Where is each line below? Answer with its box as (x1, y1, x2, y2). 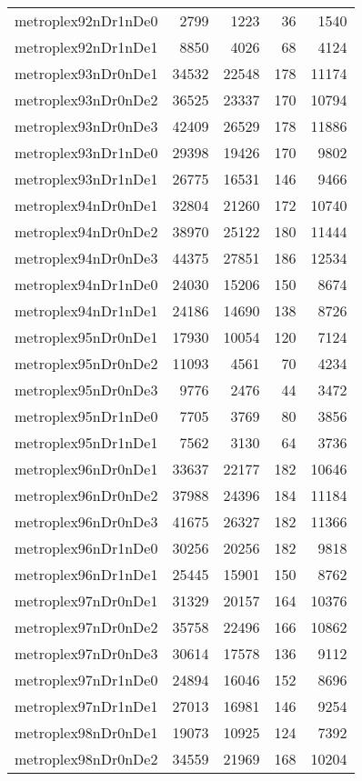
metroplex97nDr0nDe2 (15, 616, 158, 637)
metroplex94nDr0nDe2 (15, 221, 158, 242)
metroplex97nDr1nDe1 (15, 696, 158, 716)
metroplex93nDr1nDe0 (15, 142, 158, 163)
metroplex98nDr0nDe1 (15, 722, 158, 743)
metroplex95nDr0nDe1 (15, 326, 158, 347)
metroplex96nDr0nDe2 (15, 485, 158, 506)
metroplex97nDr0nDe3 (15, 643, 158, 664)
